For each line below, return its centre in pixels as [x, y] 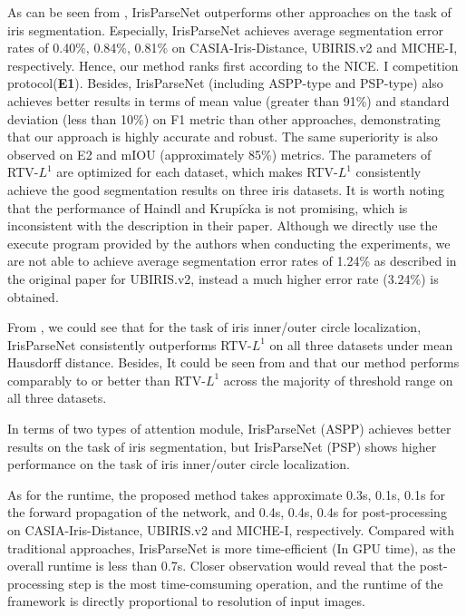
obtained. [33, 296]
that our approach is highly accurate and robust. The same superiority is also [223, 137]
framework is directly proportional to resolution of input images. [186, 601]
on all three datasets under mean [361, 344]
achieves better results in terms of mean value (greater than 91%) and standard [228, 100]
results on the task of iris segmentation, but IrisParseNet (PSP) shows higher [222, 446]
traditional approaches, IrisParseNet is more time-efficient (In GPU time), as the [232, 548]
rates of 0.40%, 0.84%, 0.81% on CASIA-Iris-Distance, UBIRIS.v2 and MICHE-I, [233, 48]
